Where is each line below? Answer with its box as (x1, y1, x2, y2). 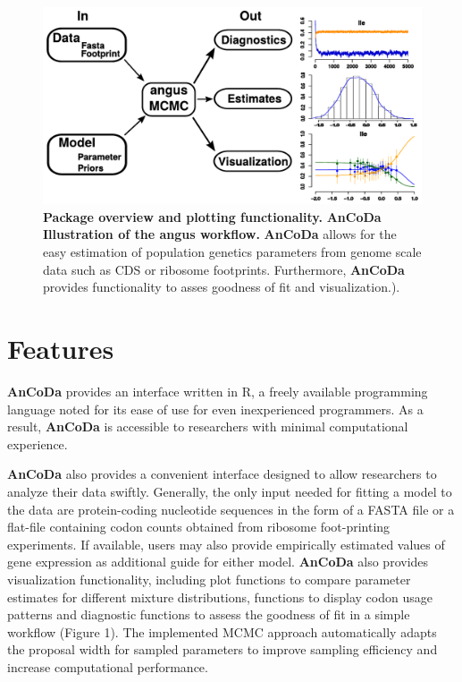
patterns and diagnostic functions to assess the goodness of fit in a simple (7, 605, 410, 624)
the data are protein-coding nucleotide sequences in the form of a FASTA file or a (7, 499, 455, 518)
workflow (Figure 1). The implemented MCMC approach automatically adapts (7, 622, 437, 641)
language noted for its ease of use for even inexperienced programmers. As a (7, 399, 424, 418)
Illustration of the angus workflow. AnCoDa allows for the (43, 225, 397, 243)
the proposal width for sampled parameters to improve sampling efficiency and (7, 640, 438, 659)
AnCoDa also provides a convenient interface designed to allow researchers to (7, 465, 437, 483)
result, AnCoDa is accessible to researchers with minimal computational (7, 417, 408, 436)
